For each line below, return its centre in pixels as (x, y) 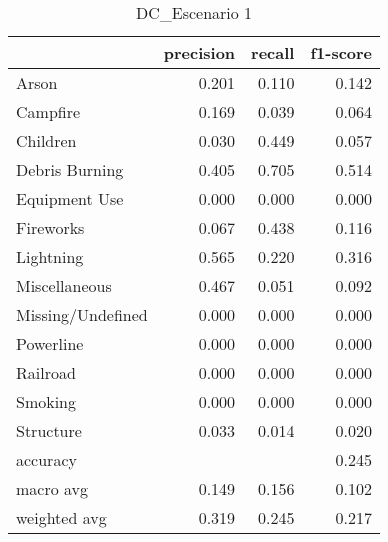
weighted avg (61, 517)
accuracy (46, 459)
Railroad (46, 372)
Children (46, 140)
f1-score (341, 52)
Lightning (50, 256)
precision (199, 52)
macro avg (52, 488)
